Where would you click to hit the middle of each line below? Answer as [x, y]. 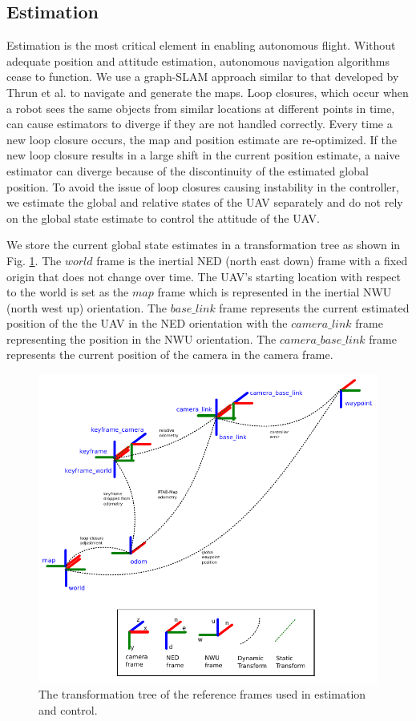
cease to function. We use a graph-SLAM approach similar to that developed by [203, 77]
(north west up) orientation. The [87, 307]
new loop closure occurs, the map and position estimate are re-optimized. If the [202, 139]
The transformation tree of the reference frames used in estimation [202, 694]
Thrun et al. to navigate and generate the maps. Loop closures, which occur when [208, 92]
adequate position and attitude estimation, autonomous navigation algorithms [198, 60]
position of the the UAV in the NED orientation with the [147, 323]
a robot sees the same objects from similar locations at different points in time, [201, 108]
